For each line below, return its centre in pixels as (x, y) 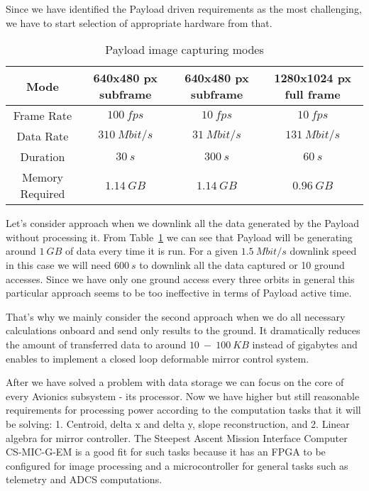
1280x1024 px (313, 78)
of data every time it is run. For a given (151, 251)
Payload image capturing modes (184, 50)
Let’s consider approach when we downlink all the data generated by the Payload (183, 223)
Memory (43, 177)
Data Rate (43, 136)
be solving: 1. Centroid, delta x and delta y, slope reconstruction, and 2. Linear (178, 423)
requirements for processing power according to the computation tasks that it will (183, 410)
